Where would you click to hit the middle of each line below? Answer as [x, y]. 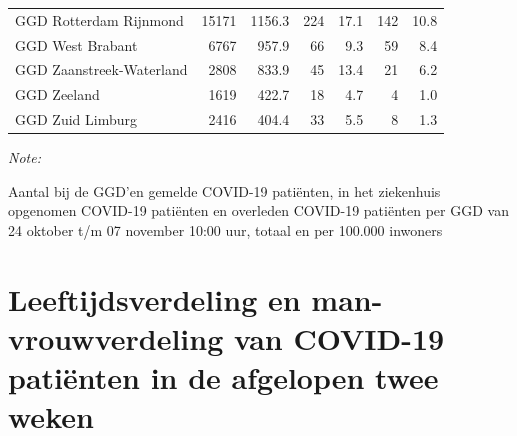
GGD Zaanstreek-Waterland [101, 69]
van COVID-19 [339, 337]
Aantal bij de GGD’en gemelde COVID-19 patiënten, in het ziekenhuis [224, 190]
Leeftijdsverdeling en [154, 298]
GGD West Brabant [76, 44]
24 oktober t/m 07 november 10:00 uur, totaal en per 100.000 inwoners [225, 230]
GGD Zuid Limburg [76, 119]
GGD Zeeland [57, 94]
